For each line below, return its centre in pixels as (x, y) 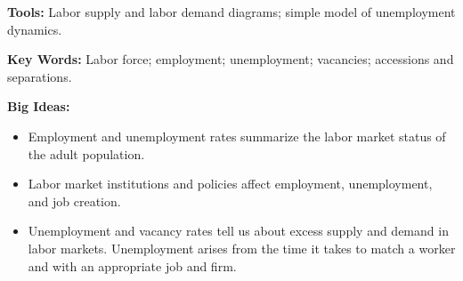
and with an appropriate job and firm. (132, 265)
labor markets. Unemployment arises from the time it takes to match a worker (242, 248)
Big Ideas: (39, 106)
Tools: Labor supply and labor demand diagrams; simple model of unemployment (231, 12)
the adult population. (86, 153)
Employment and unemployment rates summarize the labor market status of (237, 136)
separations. (40, 76)
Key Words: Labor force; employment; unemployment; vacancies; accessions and (231, 59)
